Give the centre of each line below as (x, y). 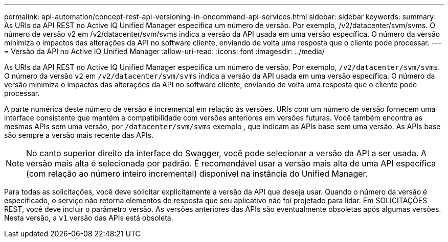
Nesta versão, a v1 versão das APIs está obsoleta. (89, 218)
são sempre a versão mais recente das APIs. (79, 135)
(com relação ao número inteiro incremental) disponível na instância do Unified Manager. (197, 174)
